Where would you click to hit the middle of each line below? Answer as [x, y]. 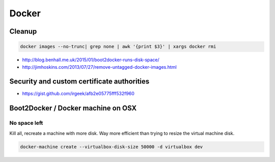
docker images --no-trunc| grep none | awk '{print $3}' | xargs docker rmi [118, 47]
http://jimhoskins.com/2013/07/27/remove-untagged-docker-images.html [99, 67]
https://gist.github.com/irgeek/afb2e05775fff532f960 [78, 94]
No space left [26, 123]
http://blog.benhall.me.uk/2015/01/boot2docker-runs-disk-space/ [91, 60]
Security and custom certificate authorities [79, 82]
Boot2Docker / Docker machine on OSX [73, 108]
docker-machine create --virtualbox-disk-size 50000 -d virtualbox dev [112, 147]
